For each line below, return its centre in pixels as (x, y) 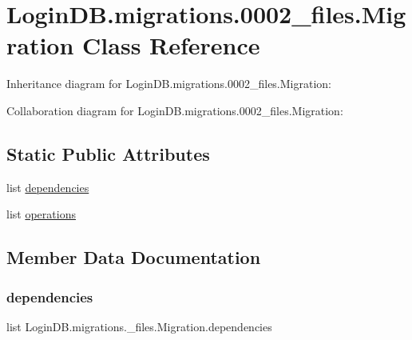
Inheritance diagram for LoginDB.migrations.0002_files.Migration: (169, 84)
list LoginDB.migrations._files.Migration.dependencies (139, 326)
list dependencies (48, 187)
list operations (41, 214)
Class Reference (171, 45)
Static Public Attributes (108, 153)
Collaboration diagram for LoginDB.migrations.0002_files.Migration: (175, 110)
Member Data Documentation (134, 257)
